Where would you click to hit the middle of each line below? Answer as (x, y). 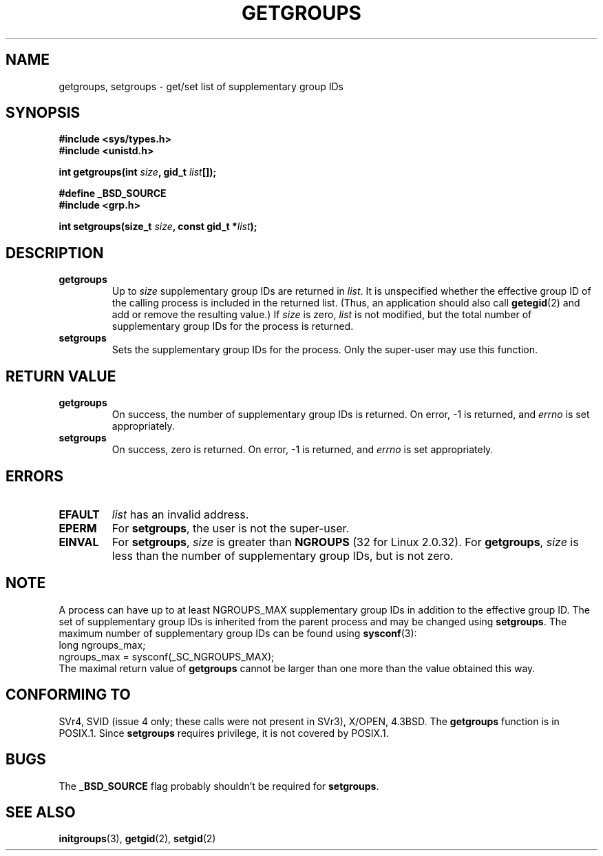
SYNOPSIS (43, 113)
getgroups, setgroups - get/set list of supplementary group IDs (201, 86)
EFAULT (79, 514)
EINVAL (79, 542)
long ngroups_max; (102, 645)
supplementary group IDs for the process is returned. (233, 326)
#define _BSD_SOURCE (113, 194)
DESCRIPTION (55, 253)
